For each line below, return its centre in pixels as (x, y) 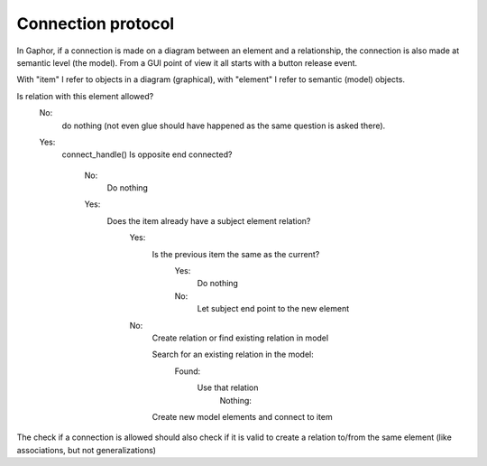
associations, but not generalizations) (87, 450)
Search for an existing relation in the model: (233, 354)
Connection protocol (96, 23)
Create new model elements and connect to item (242, 416)
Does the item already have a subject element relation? (209, 220)
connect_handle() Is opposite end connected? (147, 154)
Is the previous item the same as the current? (236, 254)
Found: (188, 371)
